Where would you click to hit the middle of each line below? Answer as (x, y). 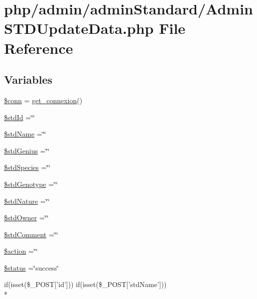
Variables (28, 79)
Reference (39, 48)
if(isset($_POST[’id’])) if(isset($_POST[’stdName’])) (85, 284)
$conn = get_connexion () (43, 100)
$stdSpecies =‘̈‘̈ (27, 167)
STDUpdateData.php (79, 28)
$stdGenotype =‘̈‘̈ (31, 184)
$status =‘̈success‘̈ (32, 267)
